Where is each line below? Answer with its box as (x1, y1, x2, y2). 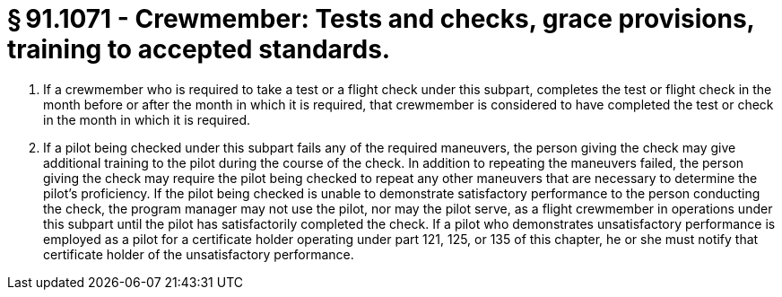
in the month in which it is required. (43, 111, 251, 127)
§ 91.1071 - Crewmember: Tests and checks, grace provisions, (7, 4, 755, 34)
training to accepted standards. (7, 34, 391, 65)
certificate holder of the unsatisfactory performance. (43, 246, 354, 262)
